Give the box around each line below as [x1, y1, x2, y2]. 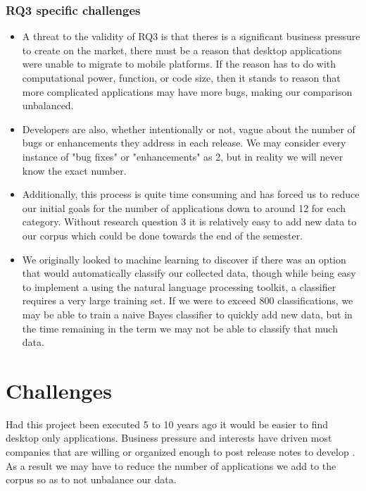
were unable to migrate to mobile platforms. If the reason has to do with [22, 56, 336, 71]
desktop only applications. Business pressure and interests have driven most [6, 430, 332, 445]
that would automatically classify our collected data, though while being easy [22, 266, 356, 280]
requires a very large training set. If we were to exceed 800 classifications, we [22, 293, 353, 308]
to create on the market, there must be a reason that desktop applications [22, 42, 342, 57]
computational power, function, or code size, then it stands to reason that [22, 70, 341, 85]
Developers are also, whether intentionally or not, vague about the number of [22, 121, 355, 136]
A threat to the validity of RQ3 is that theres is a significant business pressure [22, 29, 360, 44]
